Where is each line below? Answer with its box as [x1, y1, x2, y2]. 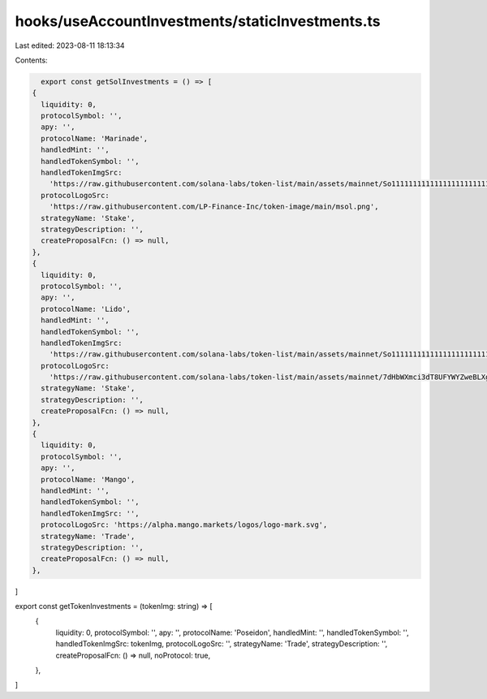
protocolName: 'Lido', [41, 304, 131, 313]
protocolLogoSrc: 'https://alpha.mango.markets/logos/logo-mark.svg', [41, 520, 328, 529]
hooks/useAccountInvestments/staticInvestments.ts [15, 12, 381, 30]
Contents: [15, 55, 48, 65]
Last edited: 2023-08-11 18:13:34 [15, 41, 125, 50]
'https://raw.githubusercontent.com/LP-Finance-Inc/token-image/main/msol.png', [49, 202, 379, 211]
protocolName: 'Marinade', [41, 134, 149, 143]
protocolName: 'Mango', [41, 475, 136, 484]
